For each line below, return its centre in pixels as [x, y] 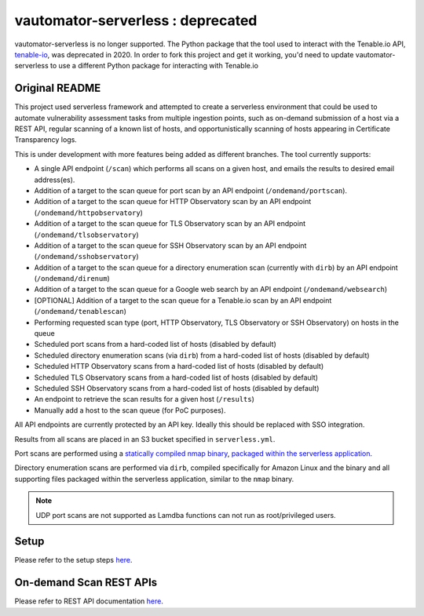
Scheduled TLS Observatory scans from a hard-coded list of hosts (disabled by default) [176, 377]
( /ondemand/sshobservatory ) [86, 257]
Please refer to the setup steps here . [73, 560]
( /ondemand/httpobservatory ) [88, 213]
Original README [58, 88]
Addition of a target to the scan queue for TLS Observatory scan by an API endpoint [170, 224]
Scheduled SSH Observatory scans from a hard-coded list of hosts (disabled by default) [177, 388]
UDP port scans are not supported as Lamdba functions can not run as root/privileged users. [186, 515]
